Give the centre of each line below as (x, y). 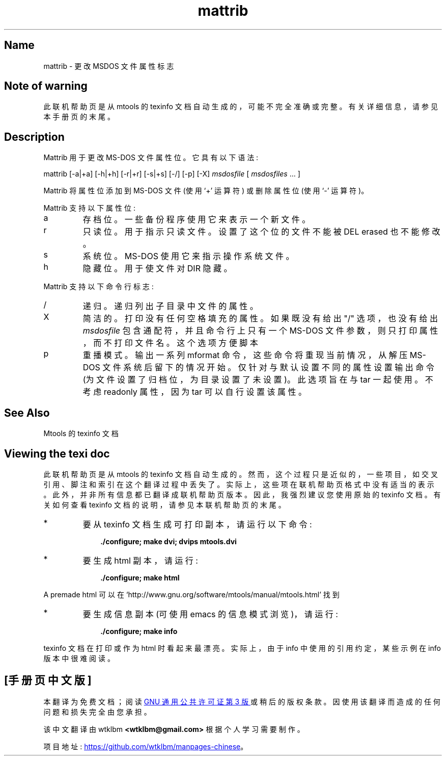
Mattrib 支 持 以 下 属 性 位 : (89, 208)
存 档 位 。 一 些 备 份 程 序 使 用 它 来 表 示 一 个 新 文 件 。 (197, 220)
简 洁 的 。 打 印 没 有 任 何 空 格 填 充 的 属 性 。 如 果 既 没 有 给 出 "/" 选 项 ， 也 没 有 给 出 (260, 319)
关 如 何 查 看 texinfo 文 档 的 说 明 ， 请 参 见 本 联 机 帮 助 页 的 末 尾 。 (164, 504)
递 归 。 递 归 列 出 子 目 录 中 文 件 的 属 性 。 (170, 306)
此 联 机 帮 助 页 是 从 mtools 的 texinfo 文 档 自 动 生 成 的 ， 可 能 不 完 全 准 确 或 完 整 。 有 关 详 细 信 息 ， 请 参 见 (241, 107)
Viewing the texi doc (57, 453)
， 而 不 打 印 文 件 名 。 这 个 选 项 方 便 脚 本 (170, 343)
